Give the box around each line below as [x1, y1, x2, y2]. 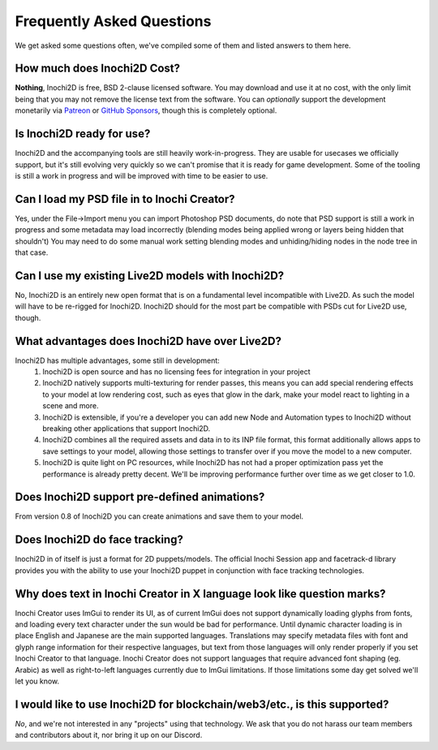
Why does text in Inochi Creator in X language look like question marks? [15, 587, 386, 601]
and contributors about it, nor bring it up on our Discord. [15, 731, 203, 740]
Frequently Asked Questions [15, 12, 212, 30]
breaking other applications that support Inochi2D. [42, 423, 211, 433]
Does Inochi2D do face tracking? [15, 532, 184, 547]
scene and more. [42, 401, 99, 411]
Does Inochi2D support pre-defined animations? [15, 490, 265, 504]
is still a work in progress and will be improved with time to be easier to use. [15, 170, 268, 180]
